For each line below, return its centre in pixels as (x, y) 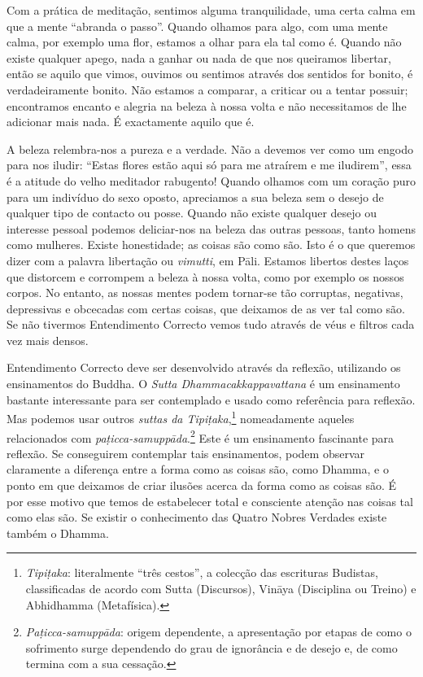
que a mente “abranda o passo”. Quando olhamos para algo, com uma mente (197, 26)
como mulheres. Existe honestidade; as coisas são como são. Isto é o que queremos (211, 245)
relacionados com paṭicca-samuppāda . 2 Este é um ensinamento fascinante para (201, 436)
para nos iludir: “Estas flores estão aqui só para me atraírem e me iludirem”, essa (209, 165)
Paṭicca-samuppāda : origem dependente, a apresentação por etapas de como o (218, 632)
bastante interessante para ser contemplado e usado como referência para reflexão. (211, 399)
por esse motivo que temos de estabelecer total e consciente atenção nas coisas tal (210, 501)
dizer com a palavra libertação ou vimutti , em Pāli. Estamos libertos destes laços (208, 260)
